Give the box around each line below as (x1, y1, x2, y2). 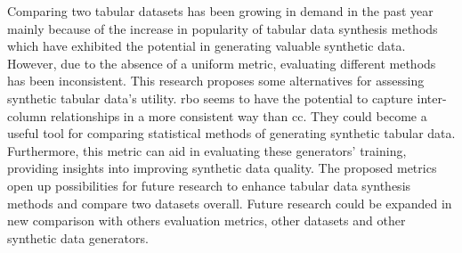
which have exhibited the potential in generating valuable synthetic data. (7, 37, 406, 55)
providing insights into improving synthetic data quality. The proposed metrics (7, 159, 437, 177)
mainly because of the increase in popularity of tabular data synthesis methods (7, 19, 438, 37)
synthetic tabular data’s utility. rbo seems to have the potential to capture (7, 88, 413, 107)
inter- (417, 88, 447, 107)
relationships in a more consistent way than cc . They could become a (50, 106, 427, 125)
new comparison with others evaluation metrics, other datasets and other (7, 211, 406, 230)
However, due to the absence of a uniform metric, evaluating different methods (7, 53, 436, 72)
